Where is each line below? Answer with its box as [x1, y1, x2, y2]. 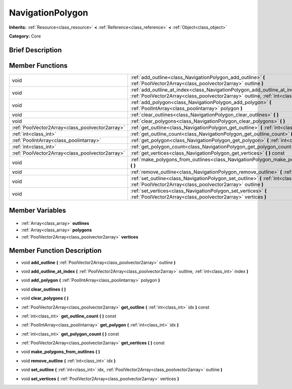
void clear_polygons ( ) [21, 295, 69, 301]
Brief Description [9, 46, 62, 54]
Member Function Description [9, 246, 102, 255]
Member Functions [9, 61, 68, 70]
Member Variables [9, 206, 66, 215]
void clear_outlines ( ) [21, 286, 66, 292]
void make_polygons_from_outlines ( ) [21, 349, 100, 355]
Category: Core [9, 33, 41, 39]
